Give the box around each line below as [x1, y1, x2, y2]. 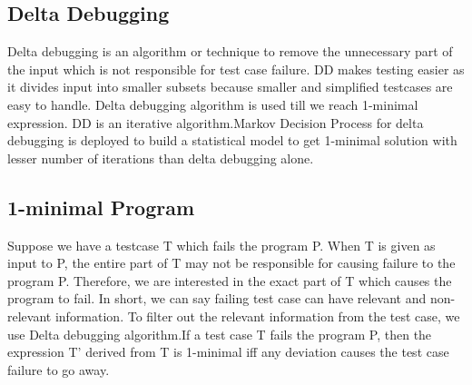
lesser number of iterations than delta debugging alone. [7, 148, 314, 167]
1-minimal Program [7, 192, 195, 221]
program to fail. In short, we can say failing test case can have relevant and [7, 289, 427, 308]
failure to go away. [7, 360, 110, 379]
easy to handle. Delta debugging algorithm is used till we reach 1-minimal [7, 94, 418, 114]
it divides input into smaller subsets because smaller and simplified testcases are [7, 77, 453, 96]
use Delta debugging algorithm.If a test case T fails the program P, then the [7, 324, 432, 343]
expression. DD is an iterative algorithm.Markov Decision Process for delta [7, 113, 424, 132]
